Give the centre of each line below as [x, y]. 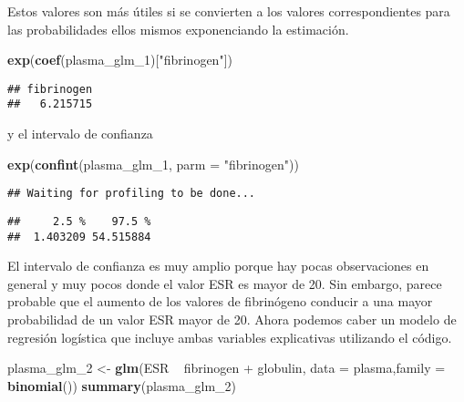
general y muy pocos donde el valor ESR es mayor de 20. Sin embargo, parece [225, 283]
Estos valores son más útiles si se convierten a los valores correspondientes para [229, 11]
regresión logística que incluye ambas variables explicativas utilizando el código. [230, 337]
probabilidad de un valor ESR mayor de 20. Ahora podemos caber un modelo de [232, 320]
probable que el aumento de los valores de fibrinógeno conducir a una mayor [220, 301]
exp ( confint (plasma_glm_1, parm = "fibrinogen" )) [153, 164]
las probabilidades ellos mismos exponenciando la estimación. [178, 29]
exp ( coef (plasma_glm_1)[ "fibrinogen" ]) [120, 60]
